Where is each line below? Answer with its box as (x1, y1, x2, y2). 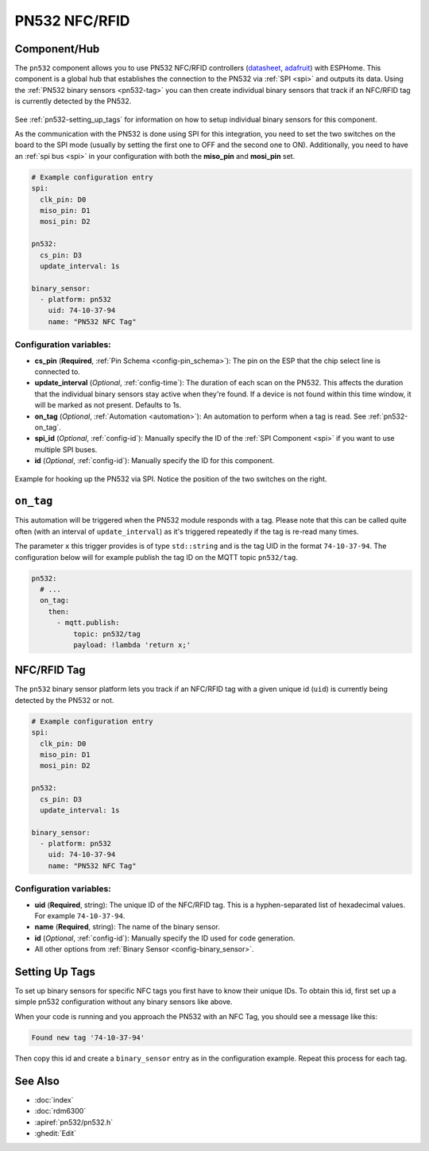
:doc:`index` (34, 1095, 74, 1104)
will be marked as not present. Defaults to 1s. (34, 400, 182, 410)
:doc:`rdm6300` (34, 1107, 87, 1116)
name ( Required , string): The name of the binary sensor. (34, 922, 220, 932)
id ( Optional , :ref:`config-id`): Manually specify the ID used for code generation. (34, 933, 296, 943)
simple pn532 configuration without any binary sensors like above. (14, 997, 234, 1006)
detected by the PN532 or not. (14, 695, 114, 705)
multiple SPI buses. (34, 445, 98, 454)
